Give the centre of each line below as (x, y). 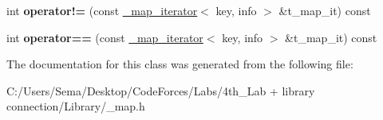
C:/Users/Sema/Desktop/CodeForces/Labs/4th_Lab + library (161, 90)
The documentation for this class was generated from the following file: (180, 64)
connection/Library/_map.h (76, 106)
